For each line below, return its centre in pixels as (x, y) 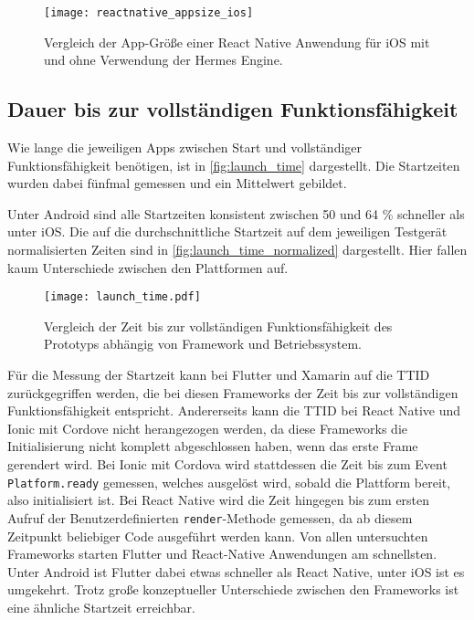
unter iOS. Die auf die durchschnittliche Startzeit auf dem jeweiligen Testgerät (227, 231)
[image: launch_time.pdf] (122, 297)
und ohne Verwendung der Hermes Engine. (163, 60)
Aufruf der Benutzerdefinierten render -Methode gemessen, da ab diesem (210, 517)
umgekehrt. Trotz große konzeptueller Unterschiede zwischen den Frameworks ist (233, 589)
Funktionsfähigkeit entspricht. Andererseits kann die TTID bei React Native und (234, 410)
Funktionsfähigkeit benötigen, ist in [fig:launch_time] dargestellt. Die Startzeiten (234, 165)
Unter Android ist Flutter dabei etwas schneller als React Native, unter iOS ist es (236, 571)
